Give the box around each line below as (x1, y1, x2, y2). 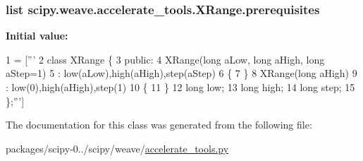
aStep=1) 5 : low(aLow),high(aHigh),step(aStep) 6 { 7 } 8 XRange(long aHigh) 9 (6, 66, 357, 80)
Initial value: (6, 28, 68, 43)
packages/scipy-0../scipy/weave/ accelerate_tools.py (6, 141, 229, 155)
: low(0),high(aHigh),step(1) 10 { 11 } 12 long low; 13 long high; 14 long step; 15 (6, 80, 355, 94)
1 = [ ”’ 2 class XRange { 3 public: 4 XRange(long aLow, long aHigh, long (6, 52, 325, 66)
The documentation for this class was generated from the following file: (6, 117, 312, 132)
